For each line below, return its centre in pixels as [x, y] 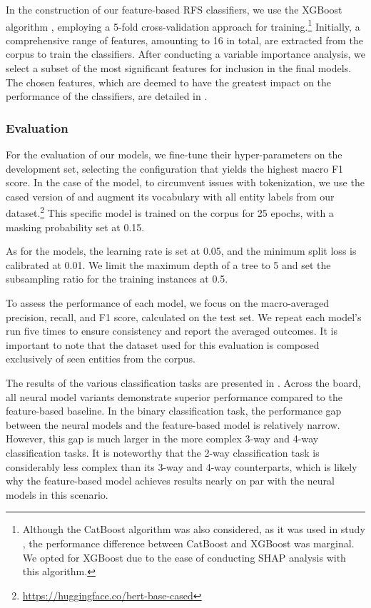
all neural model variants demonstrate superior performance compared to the [174, 396]
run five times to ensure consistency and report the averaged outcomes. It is [172, 331]
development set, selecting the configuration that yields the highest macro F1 [175, 168]
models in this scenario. [57, 494]
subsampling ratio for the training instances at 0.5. [117, 279]
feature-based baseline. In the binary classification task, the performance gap [174, 411]
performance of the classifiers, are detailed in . [107, 96]
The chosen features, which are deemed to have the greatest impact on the [169, 82]
